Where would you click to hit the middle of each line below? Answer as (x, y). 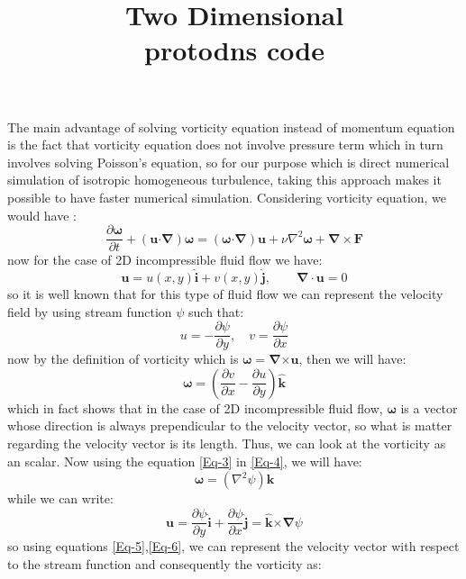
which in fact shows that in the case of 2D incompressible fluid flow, (195, 407)
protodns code (234, 50)
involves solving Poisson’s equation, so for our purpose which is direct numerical (228, 162)
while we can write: (60, 498)
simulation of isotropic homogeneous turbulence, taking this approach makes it (224, 180)
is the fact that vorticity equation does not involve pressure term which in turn (225, 145)
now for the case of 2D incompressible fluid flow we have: (165, 260)
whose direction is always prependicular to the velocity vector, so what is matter (230, 425)
